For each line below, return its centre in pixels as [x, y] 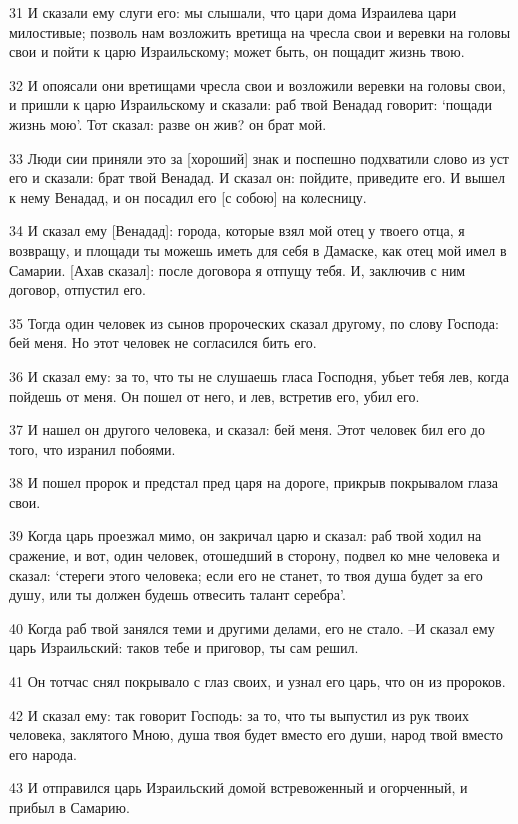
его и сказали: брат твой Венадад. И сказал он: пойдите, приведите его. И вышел [257, 177]
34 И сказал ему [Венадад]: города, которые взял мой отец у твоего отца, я [237, 230]
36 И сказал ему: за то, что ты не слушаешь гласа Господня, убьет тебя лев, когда [259, 375]
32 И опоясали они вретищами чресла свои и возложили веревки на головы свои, [257, 84]
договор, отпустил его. [77, 289]
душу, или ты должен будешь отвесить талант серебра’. [177, 594]
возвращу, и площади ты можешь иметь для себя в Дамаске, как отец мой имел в [258, 249]
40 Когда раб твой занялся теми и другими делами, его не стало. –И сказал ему [252, 627]
